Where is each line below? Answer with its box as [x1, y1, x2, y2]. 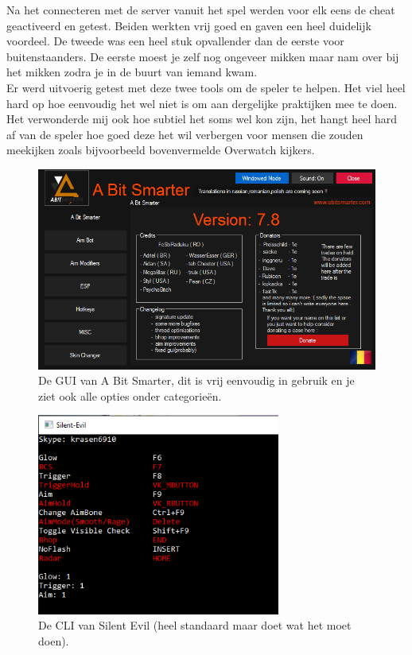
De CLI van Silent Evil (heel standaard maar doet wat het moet [38, 617, 352, 634]
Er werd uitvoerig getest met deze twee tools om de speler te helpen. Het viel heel [6, 79, 406, 95]
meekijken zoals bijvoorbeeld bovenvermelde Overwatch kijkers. [6, 141, 315, 158]
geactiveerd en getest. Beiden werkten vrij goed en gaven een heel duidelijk [6, 17, 371, 33]
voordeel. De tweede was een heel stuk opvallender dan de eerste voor [6, 33, 344, 49]
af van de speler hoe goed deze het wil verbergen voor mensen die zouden [6, 126, 363, 142]
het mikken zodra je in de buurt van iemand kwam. [6, 64, 258, 80]
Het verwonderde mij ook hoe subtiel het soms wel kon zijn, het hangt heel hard [6, 110, 398, 127]
